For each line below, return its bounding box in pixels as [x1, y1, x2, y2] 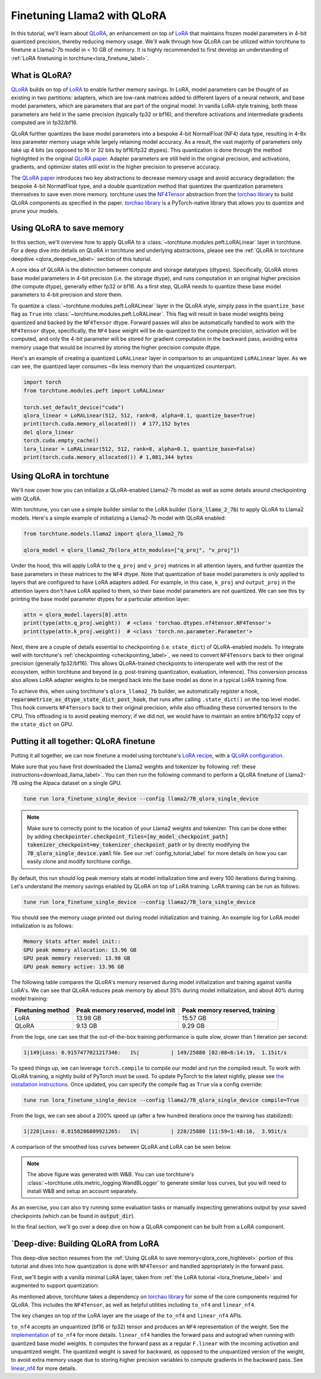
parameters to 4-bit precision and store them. [11, 291, 123, 299]
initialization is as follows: [11, 922, 74, 929]
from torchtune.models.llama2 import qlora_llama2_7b [23, 530, 184, 537]
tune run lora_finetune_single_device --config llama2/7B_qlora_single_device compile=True [23, 1097, 300, 1104]
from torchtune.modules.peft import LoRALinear [23, 387, 165, 394]
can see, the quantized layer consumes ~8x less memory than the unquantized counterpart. [11, 363, 237, 370]
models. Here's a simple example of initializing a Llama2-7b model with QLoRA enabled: [11, 514, 226, 522]
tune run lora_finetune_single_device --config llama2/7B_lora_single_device [23, 899, 256, 905]
